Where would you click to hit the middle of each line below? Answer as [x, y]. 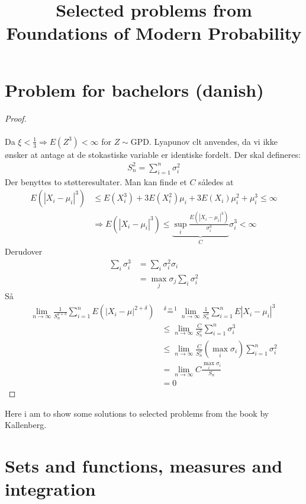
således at [216, 181]
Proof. [16, 118]
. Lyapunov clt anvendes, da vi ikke [213, 141]
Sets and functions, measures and [144, 466]
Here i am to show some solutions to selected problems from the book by [137, 413]
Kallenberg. [26, 425]
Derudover [24, 251]
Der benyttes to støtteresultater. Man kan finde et [96, 181]
